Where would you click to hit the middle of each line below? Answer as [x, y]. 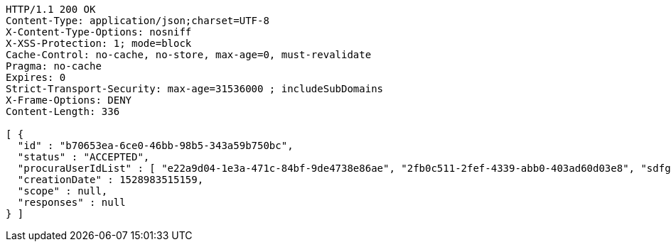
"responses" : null [71, 202]
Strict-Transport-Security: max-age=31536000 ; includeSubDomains [195, 89]
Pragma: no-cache [54, 66]
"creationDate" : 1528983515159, [111, 180]
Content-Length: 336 [63, 111]
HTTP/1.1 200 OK [51, 9]
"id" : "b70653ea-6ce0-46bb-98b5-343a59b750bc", [155, 146]
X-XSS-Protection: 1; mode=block [99, 43]
